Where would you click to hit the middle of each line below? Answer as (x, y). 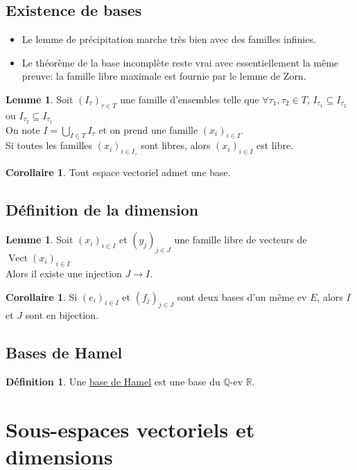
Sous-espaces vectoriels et (130, 429)
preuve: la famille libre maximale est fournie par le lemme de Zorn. (164, 76)
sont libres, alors (176, 145)
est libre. (275, 145)
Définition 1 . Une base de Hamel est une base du (113, 382)
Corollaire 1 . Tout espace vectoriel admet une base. (118, 172)
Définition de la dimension (102, 209)
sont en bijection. (62, 315)
